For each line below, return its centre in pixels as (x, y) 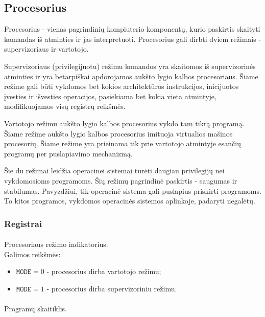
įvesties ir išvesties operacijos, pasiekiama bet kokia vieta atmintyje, (110, 96)
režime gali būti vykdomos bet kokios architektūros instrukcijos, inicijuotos (122, 86)
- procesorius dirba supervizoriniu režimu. (112, 288)
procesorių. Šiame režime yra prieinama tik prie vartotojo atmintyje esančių (123, 143)
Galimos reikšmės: (32, 254)
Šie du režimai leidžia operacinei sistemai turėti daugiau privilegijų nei (114, 171)
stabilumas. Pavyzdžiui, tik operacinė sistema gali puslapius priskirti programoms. (133, 190)
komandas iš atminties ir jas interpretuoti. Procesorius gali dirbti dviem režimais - (133, 39)
